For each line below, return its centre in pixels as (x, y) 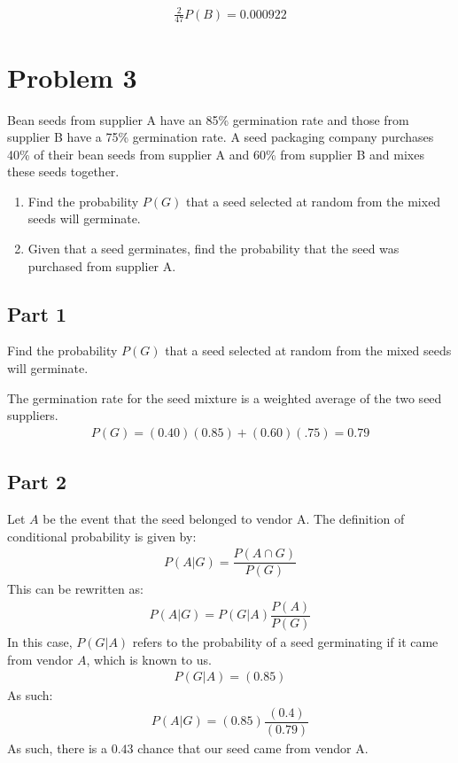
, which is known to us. (149, 659)
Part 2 (37, 482)
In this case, (40, 642)
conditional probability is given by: (102, 536)
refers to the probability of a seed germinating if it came (285, 642)
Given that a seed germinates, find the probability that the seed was (213, 249)
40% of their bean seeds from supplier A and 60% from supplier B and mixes (216, 154)
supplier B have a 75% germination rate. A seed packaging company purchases (221, 137)
